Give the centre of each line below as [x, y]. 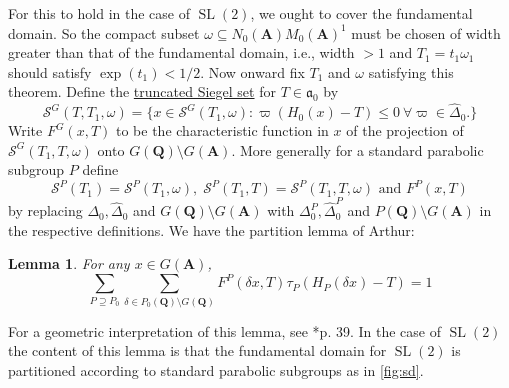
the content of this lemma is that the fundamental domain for [197, 350]
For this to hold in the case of [99, 13]
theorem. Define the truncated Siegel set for [142, 91]
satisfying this [411, 71]
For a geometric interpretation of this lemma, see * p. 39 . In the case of [224, 330]
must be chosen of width [426, 32]
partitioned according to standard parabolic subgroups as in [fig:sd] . [216, 370]
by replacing [45, 210]
